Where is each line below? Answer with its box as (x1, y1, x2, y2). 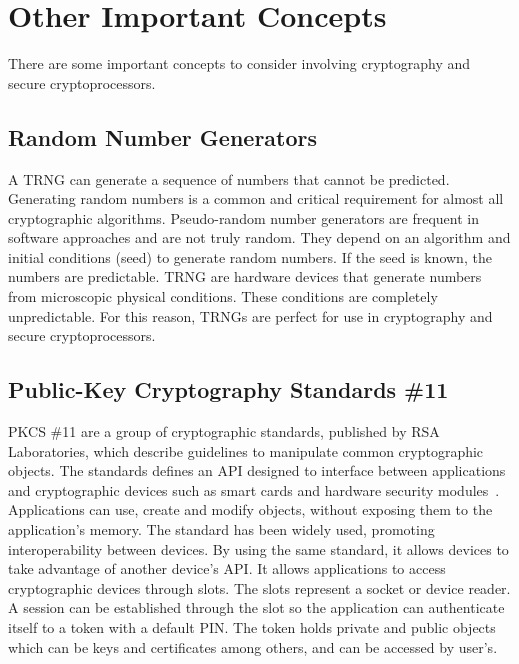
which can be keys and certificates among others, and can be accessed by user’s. (8, 636, 498, 657)
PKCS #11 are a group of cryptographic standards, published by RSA (8, 421, 440, 442)
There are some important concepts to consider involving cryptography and (8, 53, 471, 74)
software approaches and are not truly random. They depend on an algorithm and (8, 227, 511, 248)
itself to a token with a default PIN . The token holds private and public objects (8, 617, 496, 637)
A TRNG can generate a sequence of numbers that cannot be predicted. (8, 168, 450, 189)
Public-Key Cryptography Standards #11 (8, 374, 449, 405)
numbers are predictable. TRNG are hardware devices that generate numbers (8, 266, 482, 287)
